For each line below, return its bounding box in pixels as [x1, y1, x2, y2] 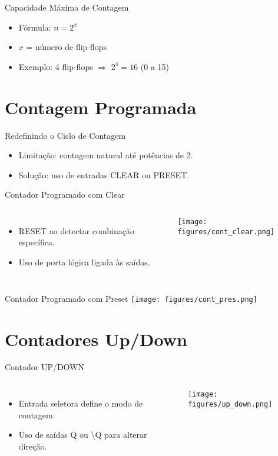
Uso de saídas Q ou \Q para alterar [18, 428, 147, 441]
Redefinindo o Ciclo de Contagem [5, 129, 126, 141]
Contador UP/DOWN [5, 361, 85, 373]
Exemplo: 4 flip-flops [18, 60, 93, 72]
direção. [18, 440, 47, 452]
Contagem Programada [5, 95, 197, 119]
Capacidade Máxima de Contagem [5, 1, 129, 13]
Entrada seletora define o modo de [18, 397, 143, 410]
